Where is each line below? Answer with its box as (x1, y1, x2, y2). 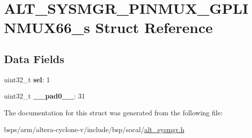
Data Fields (4, 51, 65, 66)
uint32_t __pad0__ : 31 (4, 91, 85, 101)
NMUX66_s (4, 17, 90, 37)
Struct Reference (95, 17, 213, 37)
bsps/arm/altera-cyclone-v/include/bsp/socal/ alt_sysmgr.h (4, 124, 184, 134)
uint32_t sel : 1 (4, 74, 50, 84)
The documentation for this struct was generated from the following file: (4, 107, 223, 117)
